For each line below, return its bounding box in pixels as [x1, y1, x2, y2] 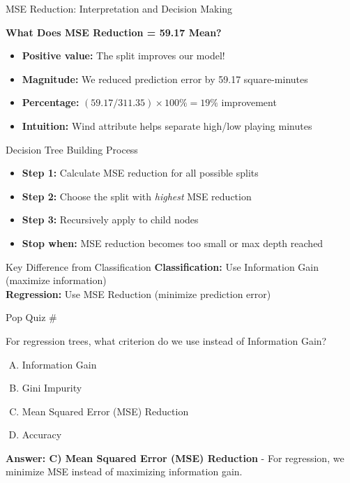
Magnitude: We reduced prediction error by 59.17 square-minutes [22, 71, 308, 86]
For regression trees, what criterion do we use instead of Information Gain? [6, 333, 327, 348]
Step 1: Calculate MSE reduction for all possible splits [22, 165, 259, 180]
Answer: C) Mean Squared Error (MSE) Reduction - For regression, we [6, 450, 344, 465]
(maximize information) [6, 273, 107, 288]
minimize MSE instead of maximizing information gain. [6, 464, 243, 479]
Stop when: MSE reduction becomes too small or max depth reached [22, 235, 324, 250]
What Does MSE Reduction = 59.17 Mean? [6, 24, 222, 39]
